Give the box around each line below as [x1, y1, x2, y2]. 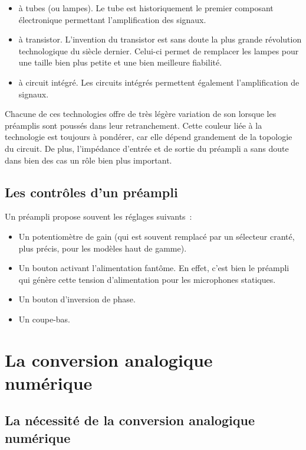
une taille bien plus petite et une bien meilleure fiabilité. [18, 56, 222, 69]
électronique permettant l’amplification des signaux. [18, 13, 206, 25]
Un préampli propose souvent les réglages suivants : [5, 210, 192, 223]
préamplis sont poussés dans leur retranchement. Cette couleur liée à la [5, 119, 262, 131]
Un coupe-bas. [18, 312, 70, 325]
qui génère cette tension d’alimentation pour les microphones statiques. [18, 273, 276, 285]
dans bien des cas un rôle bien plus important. [5, 154, 172, 166]
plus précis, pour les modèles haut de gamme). [18, 242, 187, 254]
